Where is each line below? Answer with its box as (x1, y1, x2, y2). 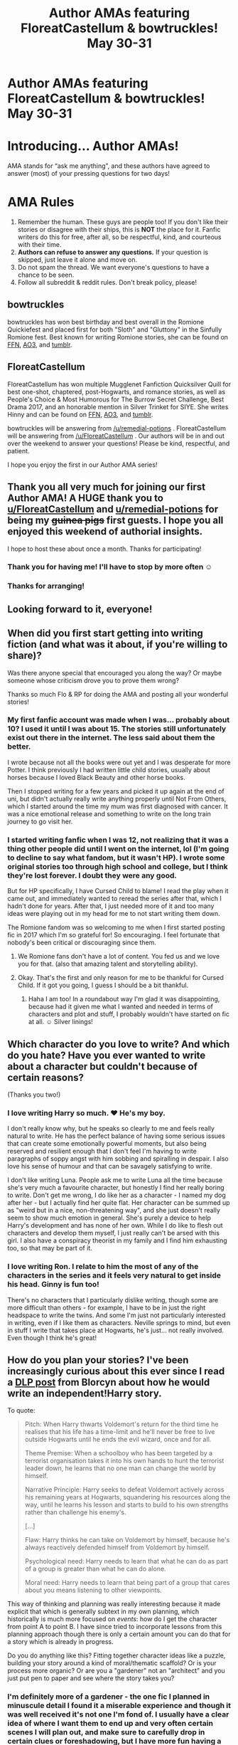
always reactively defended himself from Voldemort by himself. (24, 1543, 210, 1552)
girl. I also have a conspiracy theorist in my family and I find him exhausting (7, 1236, 227, 1245)
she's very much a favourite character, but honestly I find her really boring (7, 1183, 225, 1192)
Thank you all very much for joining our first (7, 481, 206, 493)
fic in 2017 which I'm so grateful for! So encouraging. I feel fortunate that (7, 931, 220, 939)
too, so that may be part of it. (7, 1244, 92, 1253)
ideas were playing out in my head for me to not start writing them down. (7, 910, 220, 918)
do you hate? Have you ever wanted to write (7, 1049, 206, 1061)
